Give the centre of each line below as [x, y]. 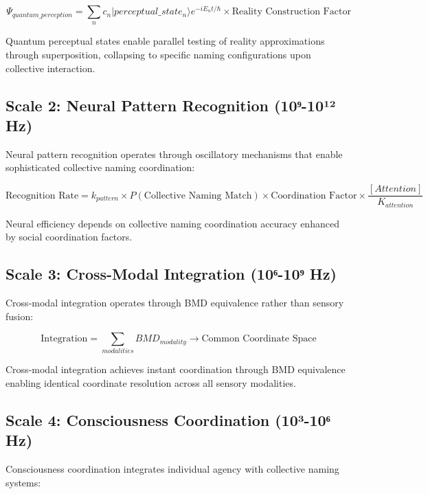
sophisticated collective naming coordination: [100, 167]
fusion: [20, 316]
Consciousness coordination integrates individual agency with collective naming [172, 469]
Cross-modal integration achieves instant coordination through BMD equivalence [176, 369]
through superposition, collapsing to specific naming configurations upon [158, 55]
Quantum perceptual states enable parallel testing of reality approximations [165, 41]
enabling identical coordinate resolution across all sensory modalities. [151, 383]
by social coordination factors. [69, 237]
